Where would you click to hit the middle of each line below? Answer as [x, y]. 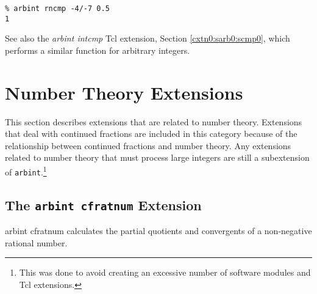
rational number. [36, 242]
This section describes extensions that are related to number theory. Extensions [154, 121]
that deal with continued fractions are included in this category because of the [151, 134]
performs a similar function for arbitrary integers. [98, 50]
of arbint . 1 [26, 171]
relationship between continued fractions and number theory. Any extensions [148, 145]
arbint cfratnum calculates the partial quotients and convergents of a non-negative [158, 231]
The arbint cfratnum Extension [103, 204]
